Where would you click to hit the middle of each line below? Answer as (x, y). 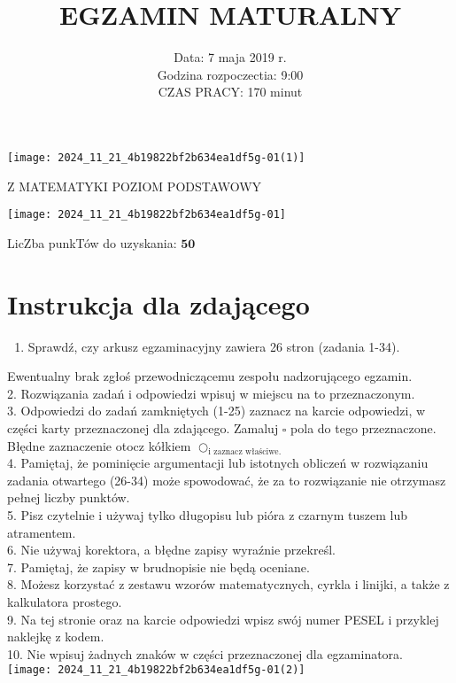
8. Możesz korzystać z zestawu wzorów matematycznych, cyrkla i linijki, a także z (228, 584)
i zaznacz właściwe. (245, 452)
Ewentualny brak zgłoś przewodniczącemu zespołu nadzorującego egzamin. (210, 376)
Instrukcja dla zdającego (158, 303)
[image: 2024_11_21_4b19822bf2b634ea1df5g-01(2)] (156, 670)
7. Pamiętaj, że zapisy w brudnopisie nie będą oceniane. (158, 567)
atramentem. (42, 532)
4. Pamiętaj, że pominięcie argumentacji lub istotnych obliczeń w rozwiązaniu (218, 463)
